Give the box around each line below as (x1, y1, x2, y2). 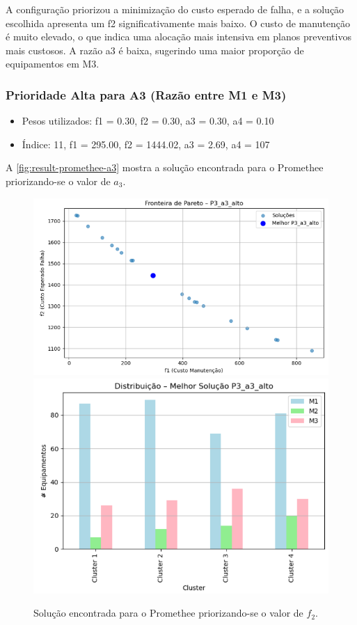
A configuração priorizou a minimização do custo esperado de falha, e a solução (6, 2, 344, 16)
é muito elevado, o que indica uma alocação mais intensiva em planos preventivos (6, 29, 351, 44)
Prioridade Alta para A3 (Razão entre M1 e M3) (6, 86, 287, 103)
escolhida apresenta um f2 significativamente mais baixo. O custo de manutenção (6, 15, 351, 30)
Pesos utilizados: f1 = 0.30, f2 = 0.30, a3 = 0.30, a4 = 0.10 (22, 113, 274, 128)
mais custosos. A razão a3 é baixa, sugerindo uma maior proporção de (6, 42, 304, 57)
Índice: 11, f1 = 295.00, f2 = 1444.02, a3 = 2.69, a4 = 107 (22, 136, 270, 151)
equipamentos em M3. (6, 56, 100, 71)
